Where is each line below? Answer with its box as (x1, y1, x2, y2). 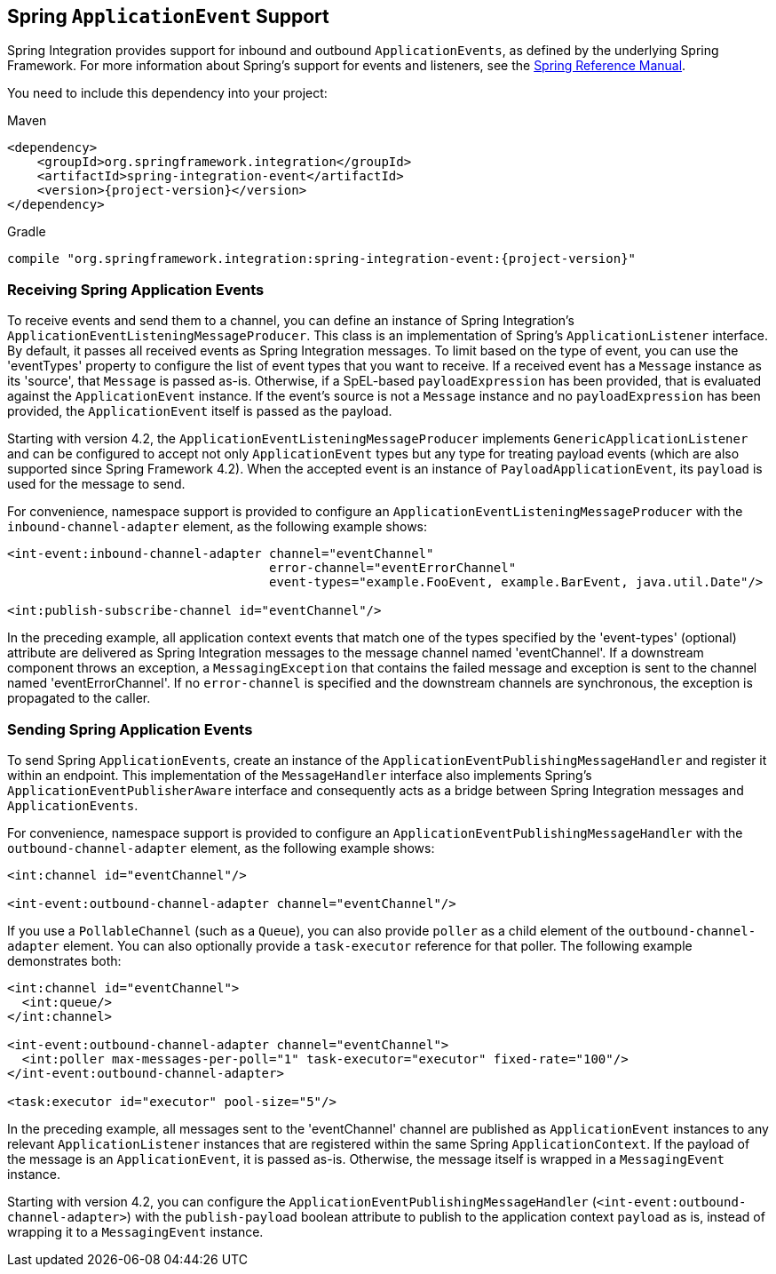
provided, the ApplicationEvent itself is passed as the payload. (7, 403, 392, 419)
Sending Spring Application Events (7, 720, 253, 738)
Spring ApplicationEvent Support (7, 5, 329, 28)
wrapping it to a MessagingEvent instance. (7, 1223, 264, 1239)
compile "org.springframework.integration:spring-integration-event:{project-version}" (7, 251, 637, 267)
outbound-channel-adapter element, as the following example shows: (7, 840, 435, 856)
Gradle (7, 224, 46, 240)
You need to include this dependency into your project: (7, 85, 328, 101)
